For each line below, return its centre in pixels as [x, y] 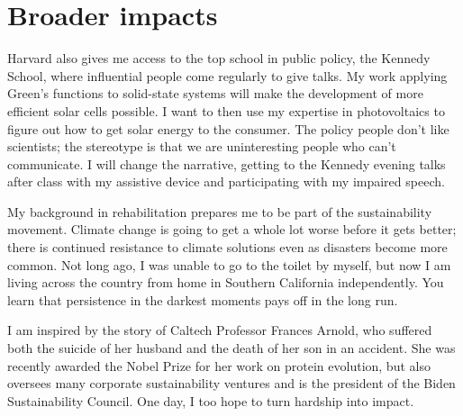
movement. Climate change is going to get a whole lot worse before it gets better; [232, 229]
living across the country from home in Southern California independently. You [226, 282]
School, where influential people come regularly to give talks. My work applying [227, 75]
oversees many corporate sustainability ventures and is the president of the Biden [231, 383]
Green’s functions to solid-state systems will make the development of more [215, 93]
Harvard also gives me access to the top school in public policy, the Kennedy [219, 58]
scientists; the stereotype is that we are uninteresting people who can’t [202, 146]
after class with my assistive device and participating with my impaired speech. [226, 181]
